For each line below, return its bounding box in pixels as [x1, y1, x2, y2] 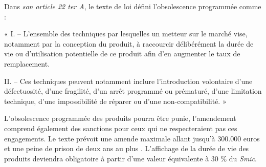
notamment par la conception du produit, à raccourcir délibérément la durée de [4, 38, 254, 49]
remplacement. [4, 58, 50, 69]
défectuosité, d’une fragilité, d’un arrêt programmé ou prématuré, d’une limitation [4, 86, 262, 96]
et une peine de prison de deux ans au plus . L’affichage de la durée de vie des [4, 143, 249, 154]
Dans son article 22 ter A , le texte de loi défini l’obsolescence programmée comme [4, 1, 261, 11]
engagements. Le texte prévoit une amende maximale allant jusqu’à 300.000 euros [4, 133, 260, 143]
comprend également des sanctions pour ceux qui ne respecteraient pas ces [4, 122, 237, 133]
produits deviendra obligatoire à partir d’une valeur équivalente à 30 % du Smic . [4, 153, 257, 163]
